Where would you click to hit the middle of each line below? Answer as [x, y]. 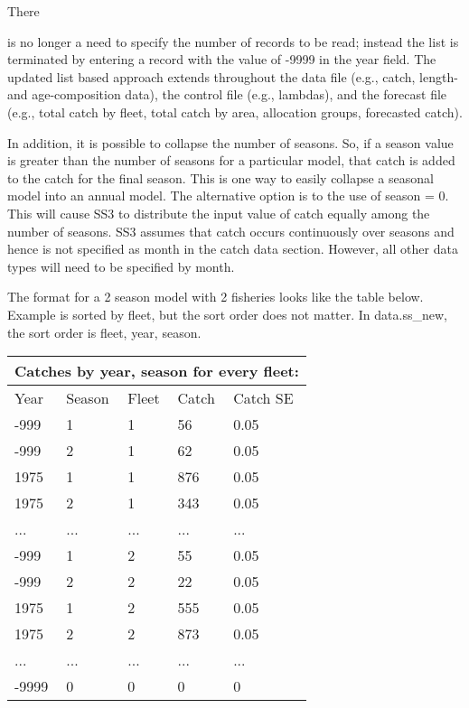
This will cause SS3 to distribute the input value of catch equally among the [219, 213]
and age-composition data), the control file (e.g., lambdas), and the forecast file [227, 94]
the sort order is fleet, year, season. [104, 332]
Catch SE [263, 398]
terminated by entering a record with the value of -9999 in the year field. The [222, 59]
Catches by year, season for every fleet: [157, 371]
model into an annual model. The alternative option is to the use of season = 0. [228, 196]
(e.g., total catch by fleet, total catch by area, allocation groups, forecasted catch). [235, 112]
